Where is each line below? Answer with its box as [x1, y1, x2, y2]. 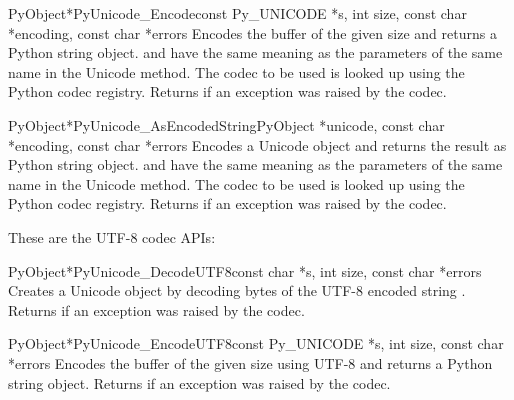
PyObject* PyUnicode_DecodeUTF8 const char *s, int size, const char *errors [8, 260, 482, 281]
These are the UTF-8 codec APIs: [8, 226, 216, 247]
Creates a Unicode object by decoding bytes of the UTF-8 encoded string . [8, 280, 466, 301]
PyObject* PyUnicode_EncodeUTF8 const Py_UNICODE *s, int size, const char [8, 333, 504, 354]
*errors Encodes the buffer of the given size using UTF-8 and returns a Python [8, 352, 493, 373]
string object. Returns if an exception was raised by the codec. [8, 372, 391, 393]
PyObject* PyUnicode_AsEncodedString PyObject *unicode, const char [8, 114, 445, 135]
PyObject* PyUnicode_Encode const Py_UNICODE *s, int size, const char [8, 3, 467, 23]
